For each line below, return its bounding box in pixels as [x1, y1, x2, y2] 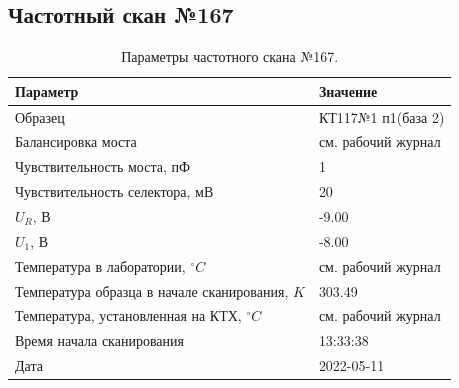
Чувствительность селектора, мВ [15, 181, 214, 202]
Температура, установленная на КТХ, [15, 305, 242, 326]
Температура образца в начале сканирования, [15, 280, 289, 301]
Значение [318, 80, 378, 101]
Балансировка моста [15, 131, 137, 152]
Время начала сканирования [15, 330, 184, 351]
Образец [15, 106, 65, 127]
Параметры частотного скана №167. [121, 46, 339, 67]
